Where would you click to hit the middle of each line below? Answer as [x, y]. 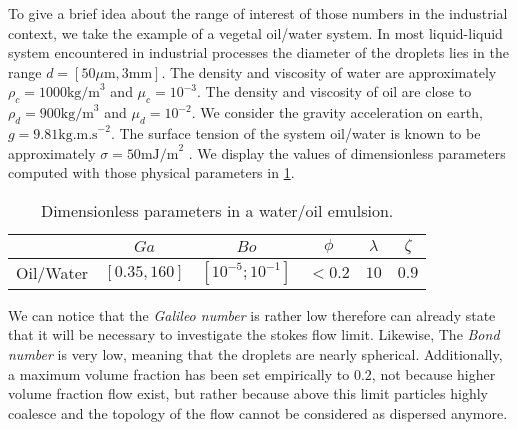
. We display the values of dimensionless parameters [347, 152]
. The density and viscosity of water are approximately [329, 71]
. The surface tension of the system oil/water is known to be [295, 132]
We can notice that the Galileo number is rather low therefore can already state [252, 314]
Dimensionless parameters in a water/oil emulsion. [217, 210]
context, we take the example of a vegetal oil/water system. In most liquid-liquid [255, 32]
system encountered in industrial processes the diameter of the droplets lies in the [258, 52]
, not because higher [433, 373]
